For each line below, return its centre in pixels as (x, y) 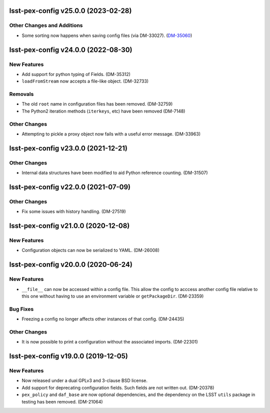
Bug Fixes (21, 309)
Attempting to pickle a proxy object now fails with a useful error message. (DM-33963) (111, 134)
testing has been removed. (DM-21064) (62, 401)
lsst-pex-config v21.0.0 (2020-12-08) (69, 226)
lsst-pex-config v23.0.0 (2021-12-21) (68, 148)
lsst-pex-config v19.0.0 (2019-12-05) (69, 356)
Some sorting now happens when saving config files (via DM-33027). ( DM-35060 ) (107, 35)
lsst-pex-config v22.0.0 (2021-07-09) (70, 187)
